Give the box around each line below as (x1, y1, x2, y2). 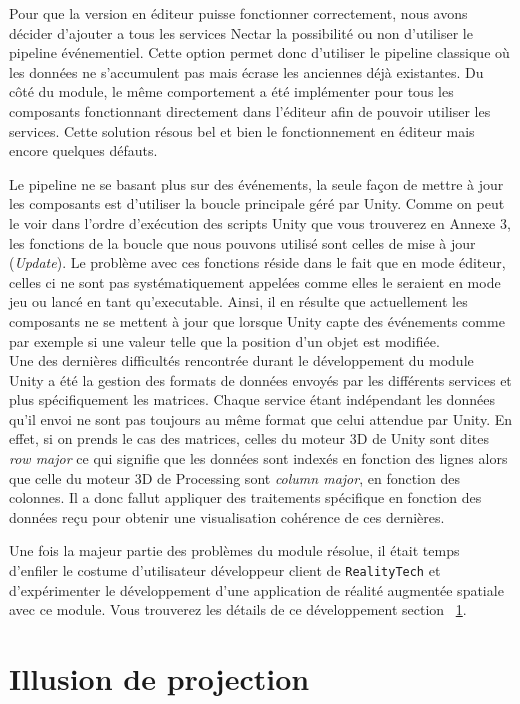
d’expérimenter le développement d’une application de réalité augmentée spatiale (9, 579, 504, 600)
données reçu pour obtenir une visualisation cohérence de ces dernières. (9, 506, 445, 527)
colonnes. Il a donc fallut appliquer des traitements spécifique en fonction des (9, 487, 482, 508)
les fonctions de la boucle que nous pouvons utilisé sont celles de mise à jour (9, 232, 476, 253)
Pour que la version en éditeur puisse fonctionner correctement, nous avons (9, 3, 468, 23)
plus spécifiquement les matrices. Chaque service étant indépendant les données (9, 389, 495, 410)
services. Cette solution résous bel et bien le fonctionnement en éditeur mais (9, 120, 475, 141)
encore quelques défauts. (9, 140, 158, 161)
